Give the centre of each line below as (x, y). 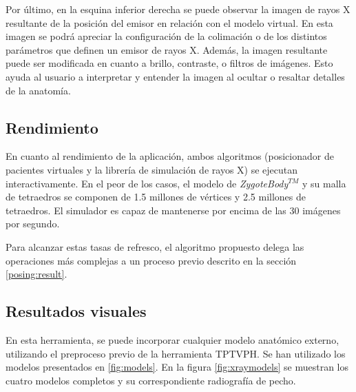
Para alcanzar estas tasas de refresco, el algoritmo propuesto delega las (155, 246)
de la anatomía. (38, 90)
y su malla (324, 183)
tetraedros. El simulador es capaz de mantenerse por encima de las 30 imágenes (173, 210)
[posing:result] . (36, 274)
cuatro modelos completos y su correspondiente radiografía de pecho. (151, 380)
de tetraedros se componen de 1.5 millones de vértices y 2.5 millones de (156, 197)
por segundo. (33, 224)
